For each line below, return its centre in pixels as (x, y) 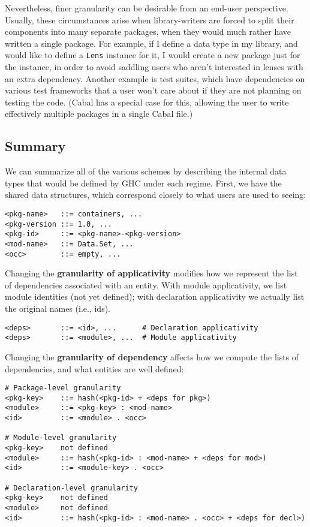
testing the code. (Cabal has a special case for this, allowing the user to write (147, 102)
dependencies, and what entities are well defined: (94, 368)
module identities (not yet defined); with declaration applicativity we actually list (155, 296)
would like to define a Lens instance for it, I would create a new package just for (153, 55)
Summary (35, 146)
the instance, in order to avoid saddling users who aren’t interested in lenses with (154, 67)
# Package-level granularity (63, 388)
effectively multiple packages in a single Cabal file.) (99, 114)
